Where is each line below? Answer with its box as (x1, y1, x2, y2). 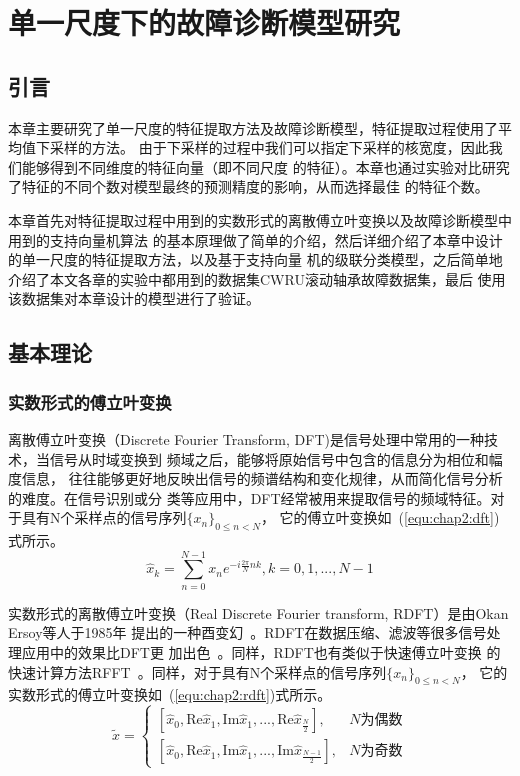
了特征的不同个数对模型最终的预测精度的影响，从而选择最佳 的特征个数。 (8, 176, 489, 197)
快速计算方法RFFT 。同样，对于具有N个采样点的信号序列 (8, 661, 387, 682)
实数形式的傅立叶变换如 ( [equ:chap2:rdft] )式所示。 (8, 684, 332, 705)
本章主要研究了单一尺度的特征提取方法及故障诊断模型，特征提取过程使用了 (8, 117, 498, 138)
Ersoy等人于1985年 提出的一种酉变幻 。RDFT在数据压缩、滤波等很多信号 (8, 622, 487, 643)
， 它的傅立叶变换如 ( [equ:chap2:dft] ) (260, 507, 500, 528)
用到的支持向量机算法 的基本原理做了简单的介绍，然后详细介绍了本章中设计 (8, 229, 503, 250)
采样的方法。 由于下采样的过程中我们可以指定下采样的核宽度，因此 (49, 137, 489, 158)
